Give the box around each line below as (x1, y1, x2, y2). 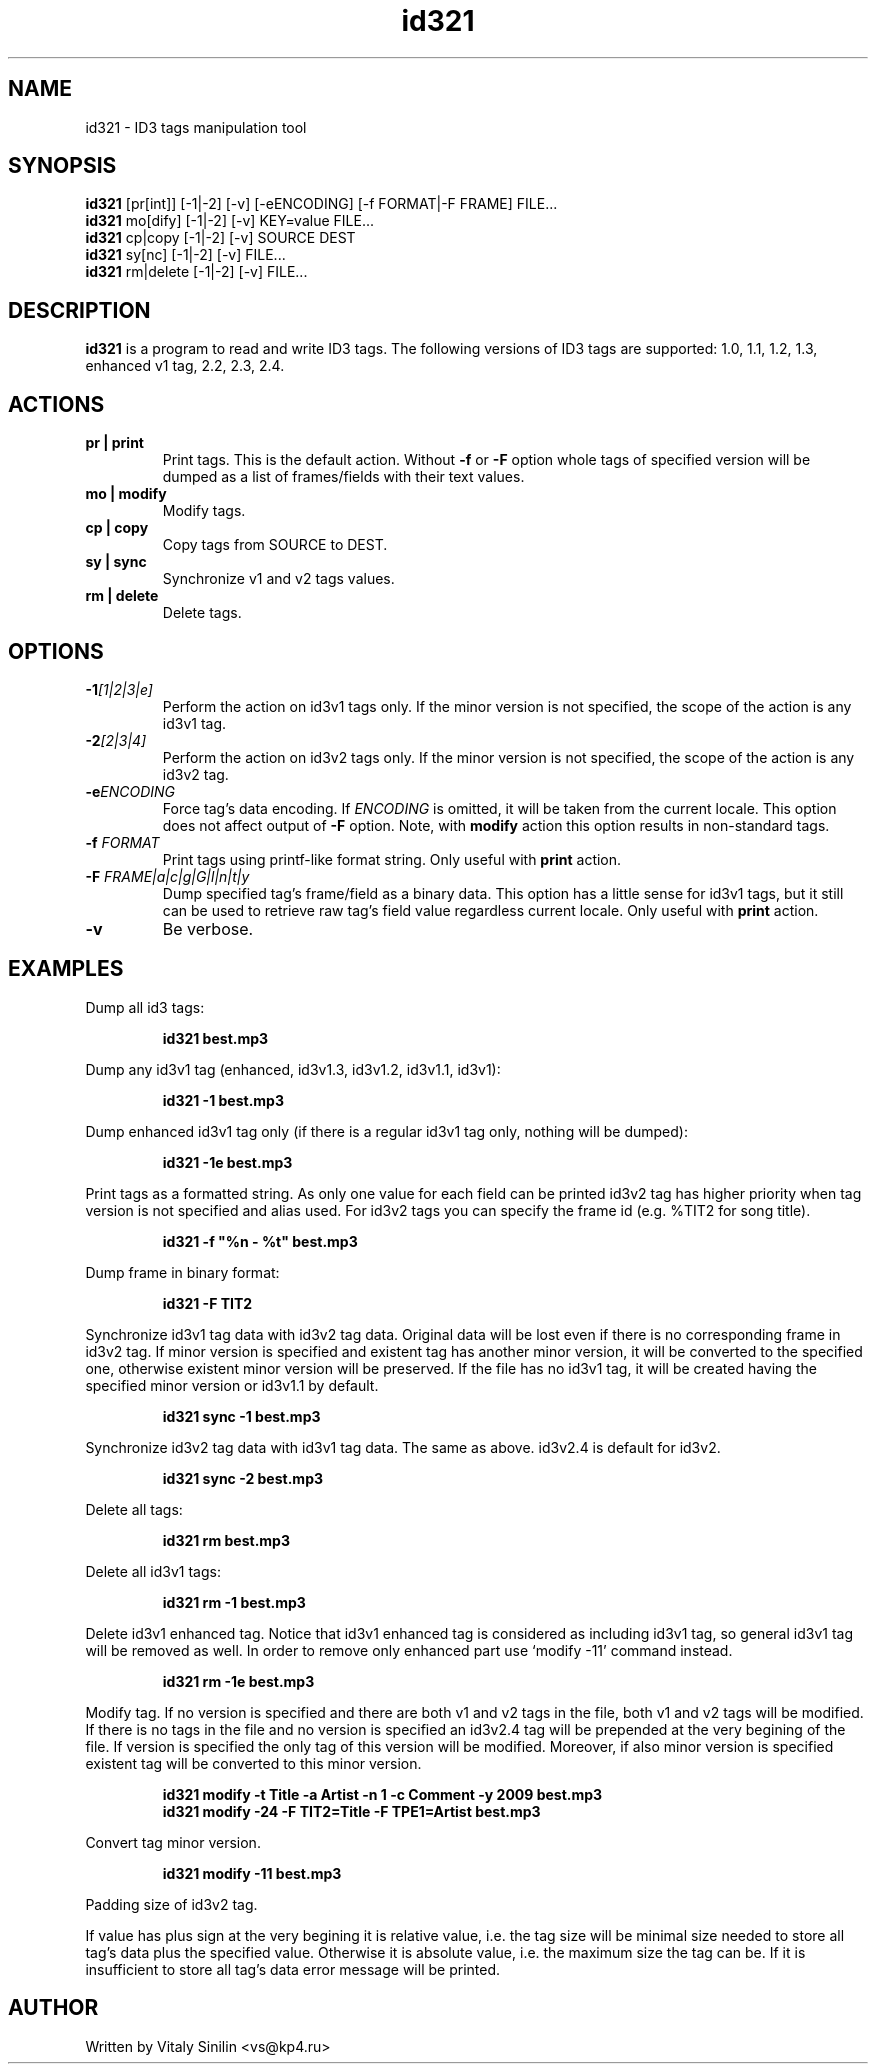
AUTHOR (8, 1995, 99, 2021)
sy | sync (85, 553, 147, 571)
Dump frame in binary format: (85, 1263, 280, 1281)
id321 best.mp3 (162, 1029, 269, 1047)
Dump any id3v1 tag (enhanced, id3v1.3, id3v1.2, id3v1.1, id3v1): (85, 1060, 501, 1078)
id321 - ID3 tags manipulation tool (85, 118, 307, 136)
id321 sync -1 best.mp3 (162, 1407, 321, 1425)
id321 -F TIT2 (162, 1294, 253, 1312)
